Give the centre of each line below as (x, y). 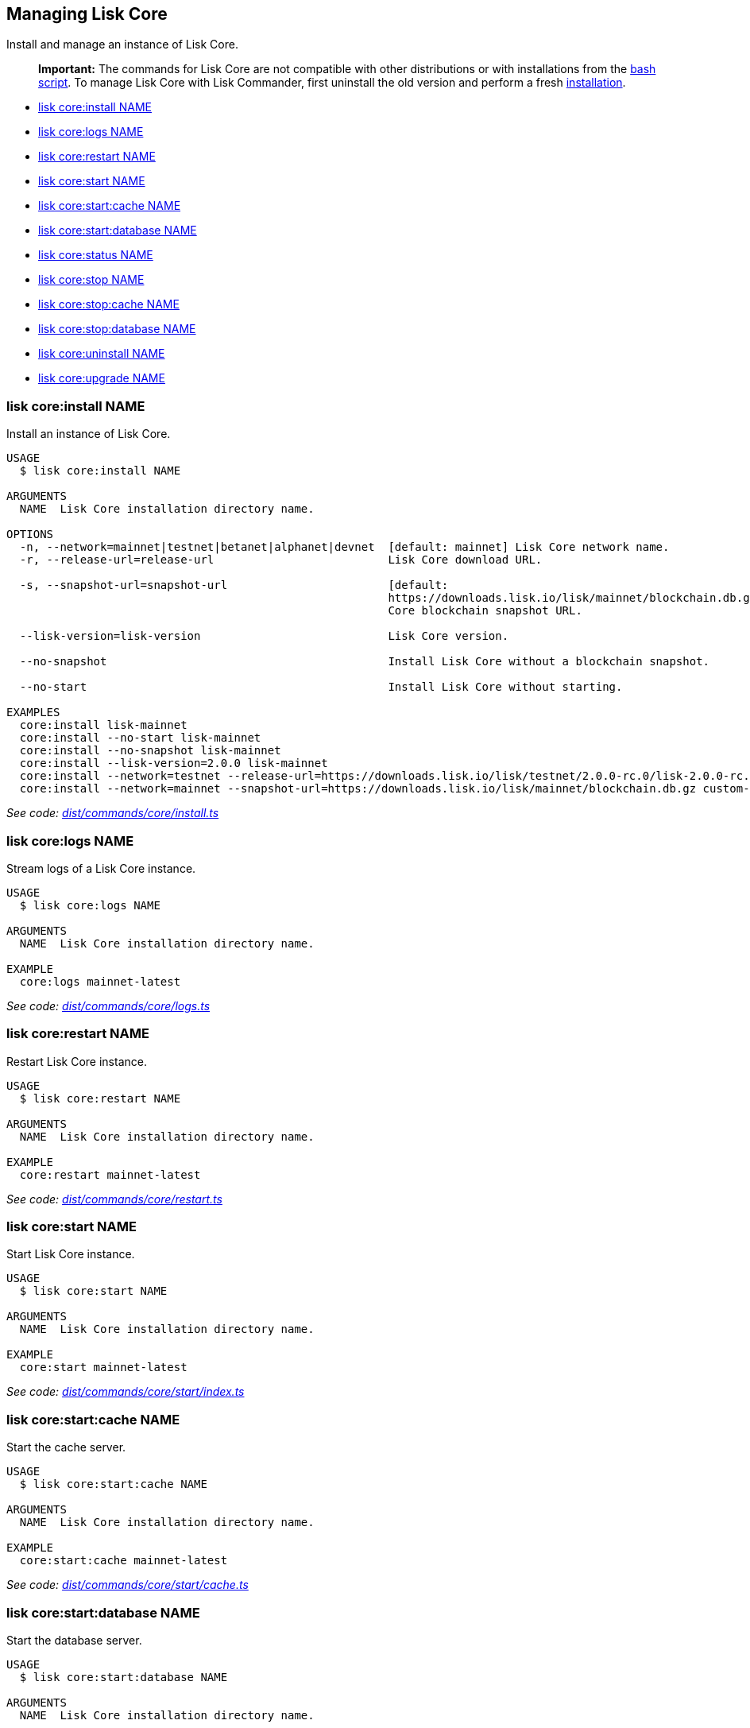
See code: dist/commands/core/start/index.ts (126, 1392)
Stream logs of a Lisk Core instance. (101, 868)
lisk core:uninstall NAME (102, 354)
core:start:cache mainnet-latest (124, 1561)
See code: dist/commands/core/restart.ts (114, 1199)
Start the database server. (74, 1640)
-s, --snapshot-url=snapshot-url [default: (234, 585)
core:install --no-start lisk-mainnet (140, 738)
